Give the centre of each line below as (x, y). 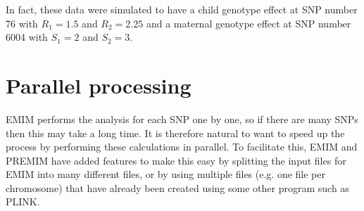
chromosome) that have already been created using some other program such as (177, 187)
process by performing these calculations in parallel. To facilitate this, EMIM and (182, 147)
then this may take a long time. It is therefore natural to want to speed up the (175, 133)
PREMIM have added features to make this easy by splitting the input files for (176, 160)
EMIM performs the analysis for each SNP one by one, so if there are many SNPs (182, 119)
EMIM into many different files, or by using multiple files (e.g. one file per (165, 174)
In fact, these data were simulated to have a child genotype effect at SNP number (182, 9)
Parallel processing (99, 85)
